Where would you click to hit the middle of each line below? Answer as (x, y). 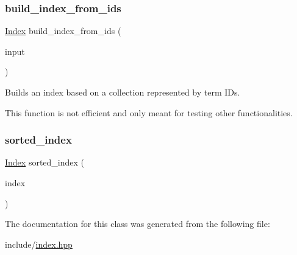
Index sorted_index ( (45, 162)
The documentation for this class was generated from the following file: (138, 224)
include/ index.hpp (39, 244)
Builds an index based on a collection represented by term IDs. (123, 92)
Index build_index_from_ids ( (63, 31)
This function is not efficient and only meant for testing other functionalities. (149, 112)
